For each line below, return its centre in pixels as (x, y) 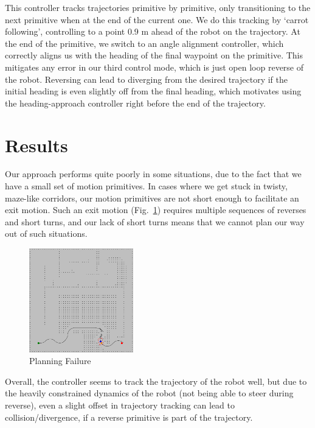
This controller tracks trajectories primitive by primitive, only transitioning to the (158, 7)
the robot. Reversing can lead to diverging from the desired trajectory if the (146, 79)
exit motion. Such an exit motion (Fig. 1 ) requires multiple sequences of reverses (156, 210)
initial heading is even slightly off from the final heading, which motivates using (153, 91)
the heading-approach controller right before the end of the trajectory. (135, 103)
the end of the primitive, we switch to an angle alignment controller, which (144, 43)
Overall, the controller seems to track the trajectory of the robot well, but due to (156, 381)
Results (36, 145)
